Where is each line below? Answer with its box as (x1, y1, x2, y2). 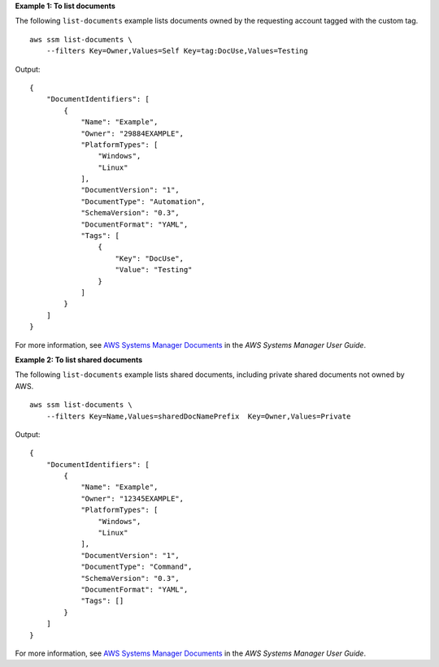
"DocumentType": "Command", (80, 562, 193, 572)
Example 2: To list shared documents (15, 354, 143, 365)
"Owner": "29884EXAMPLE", (80, 128, 185, 138)
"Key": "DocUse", (115, 253, 185, 263)
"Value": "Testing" (115, 265, 193, 275)
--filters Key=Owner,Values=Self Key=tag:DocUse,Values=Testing (46, 46, 308, 56)
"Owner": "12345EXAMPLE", (80, 494, 185, 503)
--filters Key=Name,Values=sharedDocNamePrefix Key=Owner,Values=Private (46, 411, 351, 421)
